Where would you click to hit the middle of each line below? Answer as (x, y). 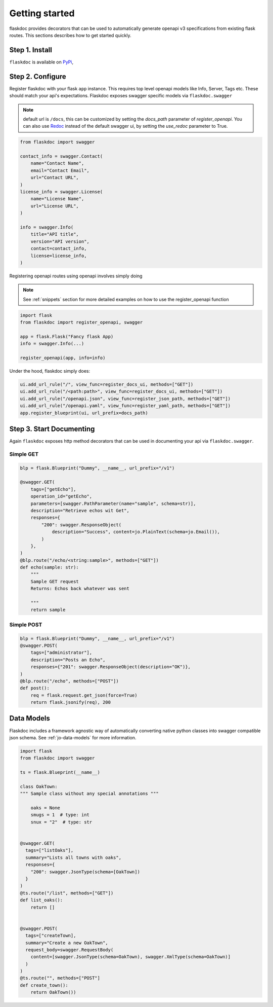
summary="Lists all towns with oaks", (73, 857)
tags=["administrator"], (61, 653)
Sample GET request (55, 581)
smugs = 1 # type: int (60, 815)
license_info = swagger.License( (61, 192)
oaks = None (45, 808)
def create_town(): (44, 985)
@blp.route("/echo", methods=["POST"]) (69, 681)
